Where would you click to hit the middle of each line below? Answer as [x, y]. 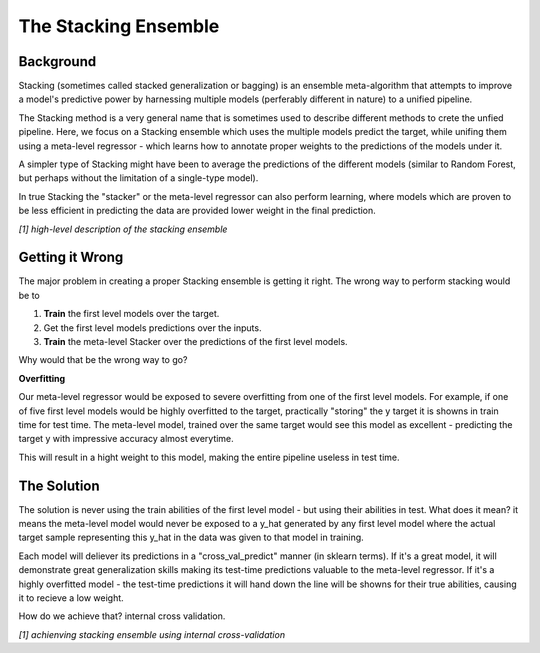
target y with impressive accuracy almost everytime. [126, 439]
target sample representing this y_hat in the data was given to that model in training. [191, 537]
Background [57, 61]
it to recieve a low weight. [71, 598]
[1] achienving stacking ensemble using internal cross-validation [151, 634]
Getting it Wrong [71, 257]
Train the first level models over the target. [131, 314]
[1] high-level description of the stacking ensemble [123, 229]
